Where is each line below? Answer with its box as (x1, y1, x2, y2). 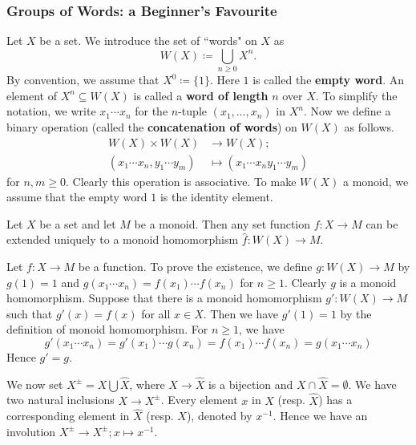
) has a (318, 391, 353, 408)
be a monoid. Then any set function (134, 215, 311, 232)
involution (6, 423, 56, 439)
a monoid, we (343, 172, 409, 189)
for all (141, 305, 171, 322)
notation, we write (6, 103, 96, 119)
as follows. (344, 118, 394, 135)
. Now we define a (303, 103, 391, 119)
